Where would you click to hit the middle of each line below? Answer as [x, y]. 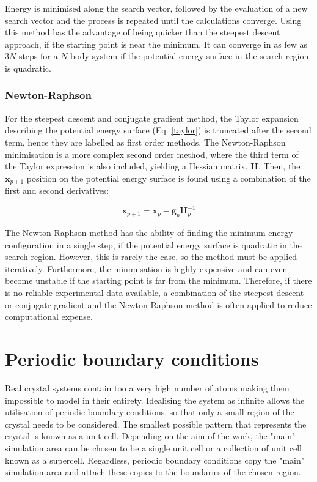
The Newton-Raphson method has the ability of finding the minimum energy [149, 233]
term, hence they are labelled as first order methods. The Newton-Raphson [145, 142]
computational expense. [49, 317]
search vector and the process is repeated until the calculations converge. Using [153, 20]
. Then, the [279, 166]
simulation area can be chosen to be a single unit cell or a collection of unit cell [153, 447]
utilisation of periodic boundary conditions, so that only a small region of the [150, 412]
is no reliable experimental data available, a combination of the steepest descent [155, 293]
